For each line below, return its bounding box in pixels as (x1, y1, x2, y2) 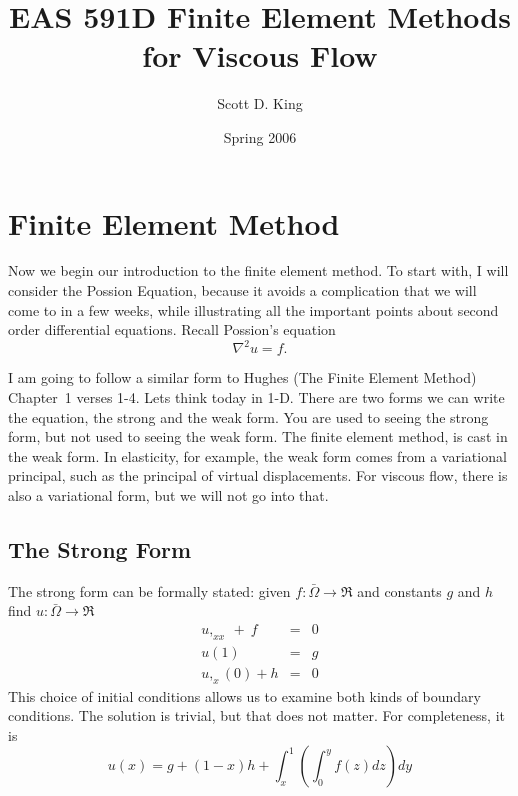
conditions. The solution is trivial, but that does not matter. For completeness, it (8, 705, 506, 726)
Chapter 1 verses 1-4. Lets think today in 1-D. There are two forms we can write (8, 386, 505, 407)
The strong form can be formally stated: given (8, 580, 291, 601)
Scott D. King (217, 93, 303, 114)
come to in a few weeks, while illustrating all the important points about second (8, 299, 499, 320)
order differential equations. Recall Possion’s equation (8, 319, 336, 340)
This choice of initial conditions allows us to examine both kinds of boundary (8, 685, 481, 706)
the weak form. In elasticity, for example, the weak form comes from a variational (8, 445, 507, 466)
